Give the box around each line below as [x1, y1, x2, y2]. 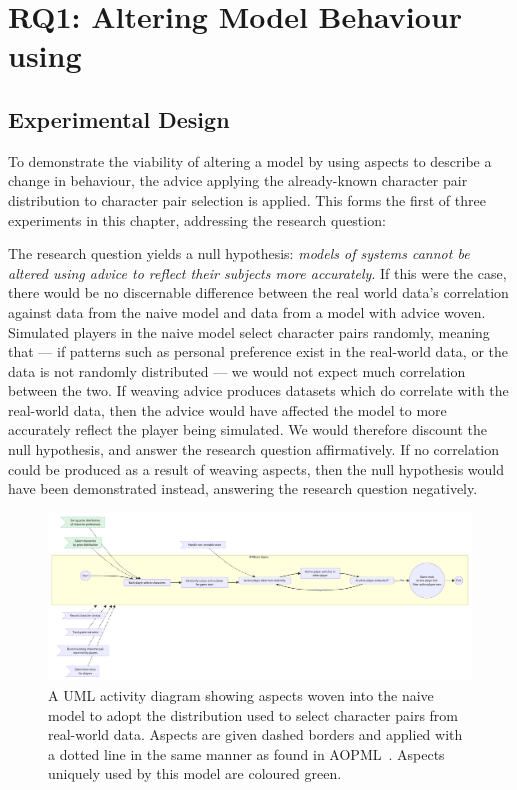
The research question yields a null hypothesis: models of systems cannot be [8, 243, 470, 264]
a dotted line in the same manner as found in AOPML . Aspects [48, 743, 445, 764]
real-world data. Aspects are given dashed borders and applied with [48, 724, 463, 745]
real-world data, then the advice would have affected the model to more [8, 399, 447, 420]
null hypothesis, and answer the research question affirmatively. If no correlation [8, 439, 500, 460]
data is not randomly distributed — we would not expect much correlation [8, 360, 466, 381]
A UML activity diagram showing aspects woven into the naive [48, 684, 434, 705]
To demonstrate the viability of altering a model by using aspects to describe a [8, 150, 492, 171]
